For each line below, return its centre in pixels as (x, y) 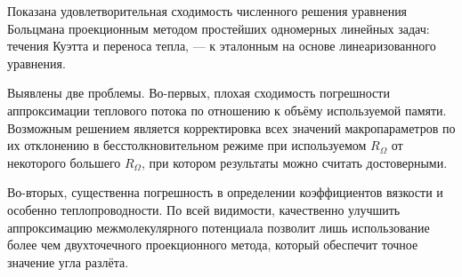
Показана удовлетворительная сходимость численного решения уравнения (207, 11)
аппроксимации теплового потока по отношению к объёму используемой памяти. (227, 110)
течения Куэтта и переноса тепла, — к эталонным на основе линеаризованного (222, 46)
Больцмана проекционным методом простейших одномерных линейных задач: (219, 28)
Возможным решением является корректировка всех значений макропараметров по (231, 127)
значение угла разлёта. (68, 261)
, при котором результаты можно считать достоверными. (294, 162)
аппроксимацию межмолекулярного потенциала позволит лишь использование (219, 227)
